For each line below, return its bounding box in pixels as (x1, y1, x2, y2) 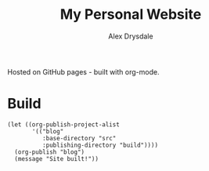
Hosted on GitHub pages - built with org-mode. (7, 67, 160, 76)
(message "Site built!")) (14, 155, 99, 162)
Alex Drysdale (108, 31, 153, 41)
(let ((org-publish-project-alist (7, 120, 121, 129)
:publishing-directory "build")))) (41, 141, 158, 149)
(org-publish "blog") (14, 147, 85, 156)
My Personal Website (59, 5, 202, 24)
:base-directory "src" (41, 134, 117, 142)
